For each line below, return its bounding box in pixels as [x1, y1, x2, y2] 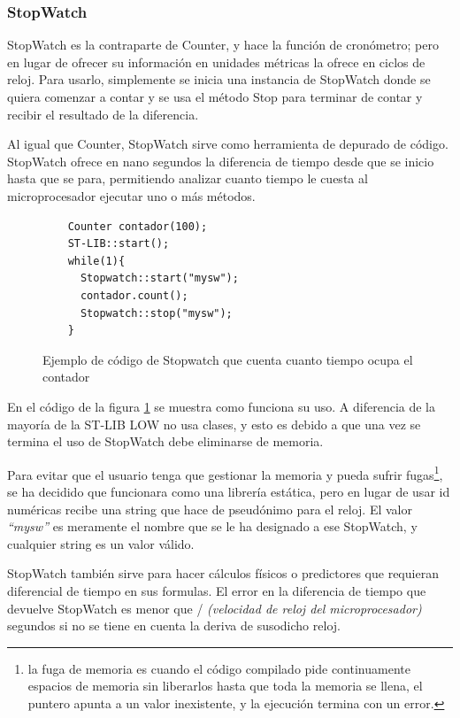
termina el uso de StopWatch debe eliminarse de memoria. [7, 432, 324, 451]
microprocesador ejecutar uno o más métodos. [7, 186, 256, 205]
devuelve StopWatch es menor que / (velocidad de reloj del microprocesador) [7, 598, 422, 617]
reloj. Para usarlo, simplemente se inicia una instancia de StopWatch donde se [7, 70, 431, 89]
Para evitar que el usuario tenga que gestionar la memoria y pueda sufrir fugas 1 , [7, 462, 443, 483]
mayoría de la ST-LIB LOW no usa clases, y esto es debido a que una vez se [7, 414, 421, 433]
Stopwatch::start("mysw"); [80, 272, 239, 285]
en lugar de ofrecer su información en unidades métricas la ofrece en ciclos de [7, 52, 425, 71]
